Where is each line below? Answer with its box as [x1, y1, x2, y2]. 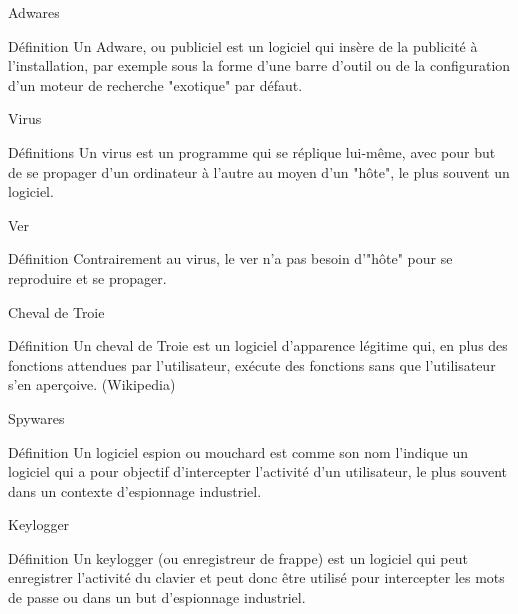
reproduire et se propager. [8, 267, 167, 288]
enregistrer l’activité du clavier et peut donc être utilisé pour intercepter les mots [8, 567, 505, 588]
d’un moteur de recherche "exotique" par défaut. [8, 74, 303, 95]
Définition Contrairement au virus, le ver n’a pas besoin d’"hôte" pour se [8, 248, 453, 269]
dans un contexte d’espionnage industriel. [8, 480, 262, 501]
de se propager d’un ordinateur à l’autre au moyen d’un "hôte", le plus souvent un [8, 161, 510, 182]
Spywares [8, 407, 65, 428]
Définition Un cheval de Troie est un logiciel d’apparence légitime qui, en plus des [8, 335, 508, 356]
